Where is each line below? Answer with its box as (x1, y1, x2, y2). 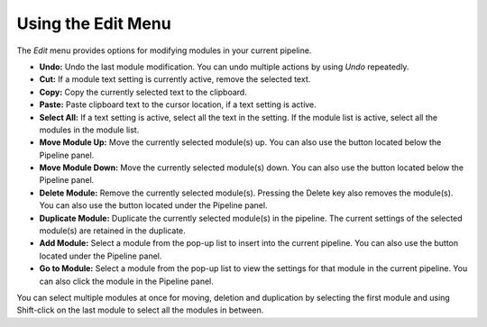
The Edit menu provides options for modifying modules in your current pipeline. (16, 45, 312, 56)
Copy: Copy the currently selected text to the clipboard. (39, 86, 247, 97)
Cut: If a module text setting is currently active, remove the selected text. (39, 74, 311, 85)
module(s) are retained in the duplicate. (39, 225, 187, 236)
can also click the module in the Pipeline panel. (39, 276, 214, 286)
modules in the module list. (39, 124, 140, 135)
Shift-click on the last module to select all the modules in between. (16, 304, 264, 315)
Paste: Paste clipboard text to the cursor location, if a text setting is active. (39, 99, 317, 110)
